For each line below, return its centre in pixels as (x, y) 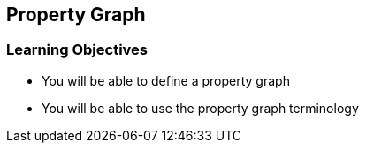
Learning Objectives (77, 50)
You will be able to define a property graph (166, 80)
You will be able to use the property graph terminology (200, 108)
